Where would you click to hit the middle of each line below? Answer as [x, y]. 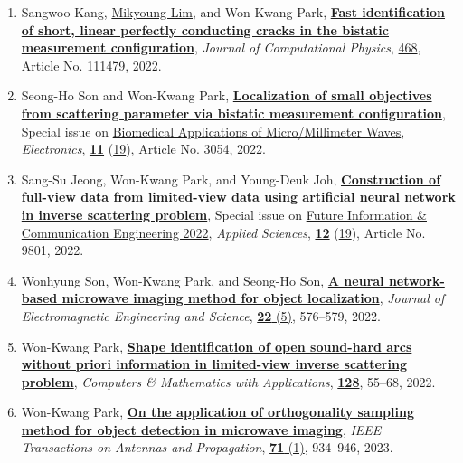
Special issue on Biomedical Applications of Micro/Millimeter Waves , [213, 131]
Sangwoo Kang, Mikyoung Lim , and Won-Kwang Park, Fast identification [233, 12]
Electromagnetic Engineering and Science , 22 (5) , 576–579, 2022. [201, 315]
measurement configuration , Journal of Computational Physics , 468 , [221, 47]
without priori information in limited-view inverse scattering [214, 364]
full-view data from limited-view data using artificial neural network [238, 197]
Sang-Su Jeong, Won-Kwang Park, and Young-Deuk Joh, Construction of [231, 179]
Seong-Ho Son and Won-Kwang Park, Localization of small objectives [227, 95]
